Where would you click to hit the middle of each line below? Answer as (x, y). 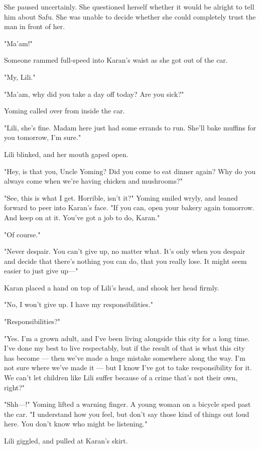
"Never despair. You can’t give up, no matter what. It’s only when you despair (125, 251)
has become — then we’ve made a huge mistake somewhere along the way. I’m (125, 357)
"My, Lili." (20, 77)
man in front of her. (35, 26)
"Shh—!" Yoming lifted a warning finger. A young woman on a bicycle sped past (127, 404)
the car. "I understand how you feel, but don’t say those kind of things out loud (127, 414)
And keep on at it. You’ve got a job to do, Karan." (82, 217)
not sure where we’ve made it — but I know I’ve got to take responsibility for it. (128, 367)
